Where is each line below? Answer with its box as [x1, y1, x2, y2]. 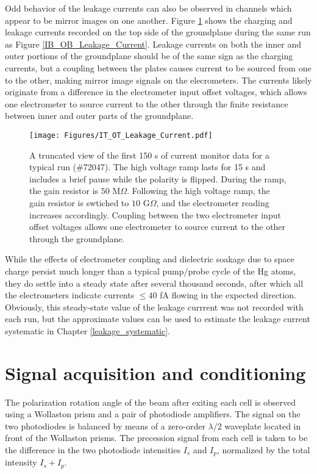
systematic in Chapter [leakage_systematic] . [5, 324, 171, 337]
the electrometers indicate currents [5, 289, 135, 301]
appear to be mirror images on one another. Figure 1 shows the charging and [5, 13, 293, 26]
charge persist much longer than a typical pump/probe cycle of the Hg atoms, [5, 264, 296, 277]
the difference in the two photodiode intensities [5, 443, 180, 456]
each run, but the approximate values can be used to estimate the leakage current [5, 312, 310, 325]
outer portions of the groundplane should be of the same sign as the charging [5, 49, 293, 62]
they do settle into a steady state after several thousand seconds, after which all [5, 276, 304, 289]
